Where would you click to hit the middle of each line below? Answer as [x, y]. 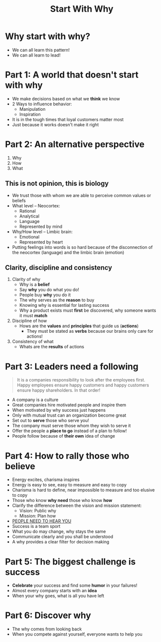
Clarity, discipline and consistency [59, 268]
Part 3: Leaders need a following [72, 366]
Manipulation [32, 109]
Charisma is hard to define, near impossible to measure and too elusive [83, 490]
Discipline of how [29, 321]
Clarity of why [26, 280]
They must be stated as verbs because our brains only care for [90, 331]
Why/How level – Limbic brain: [42, 231]
